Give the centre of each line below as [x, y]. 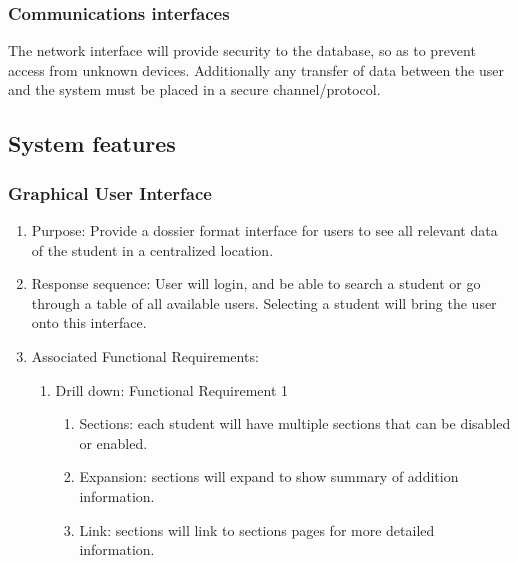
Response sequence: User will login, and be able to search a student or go [256, 283]
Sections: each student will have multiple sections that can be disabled [295, 423]
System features [92, 143]
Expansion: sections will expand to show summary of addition [269, 476]
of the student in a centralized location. [152, 249]
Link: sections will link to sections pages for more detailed [257, 529]
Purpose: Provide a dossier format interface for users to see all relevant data [264, 230]
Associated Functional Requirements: [145, 355]
